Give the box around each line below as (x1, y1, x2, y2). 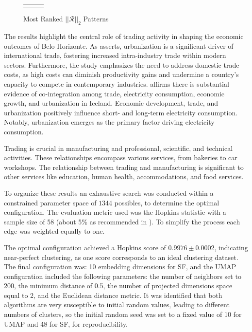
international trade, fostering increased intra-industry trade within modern (4, 50, 226, 60)
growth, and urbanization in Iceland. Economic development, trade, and (4, 98, 218, 108)
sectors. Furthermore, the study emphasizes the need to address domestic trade (4, 59, 239, 70)
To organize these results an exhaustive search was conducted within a (4, 187, 214, 198)
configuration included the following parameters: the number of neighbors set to (4, 271, 241, 281)
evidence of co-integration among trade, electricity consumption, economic (4, 88, 225, 98)
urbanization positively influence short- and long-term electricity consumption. (4, 107, 238, 117)
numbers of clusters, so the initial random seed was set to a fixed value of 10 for (4, 309, 242, 319)
